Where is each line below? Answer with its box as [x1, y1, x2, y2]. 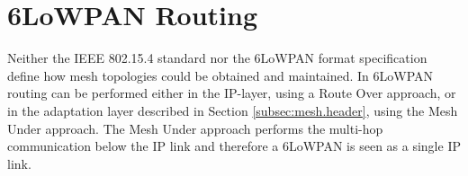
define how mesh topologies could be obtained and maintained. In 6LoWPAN [7, 66, 434, 84]
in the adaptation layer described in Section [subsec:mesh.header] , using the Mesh [7, 101, 458, 119]
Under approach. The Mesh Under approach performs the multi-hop [7, 119, 383, 137]
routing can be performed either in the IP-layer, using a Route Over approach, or [7, 84, 456, 102]
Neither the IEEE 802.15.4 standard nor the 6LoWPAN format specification [7, 48, 427, 67]
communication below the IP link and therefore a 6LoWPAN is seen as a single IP [7, 136, 461, 155]
